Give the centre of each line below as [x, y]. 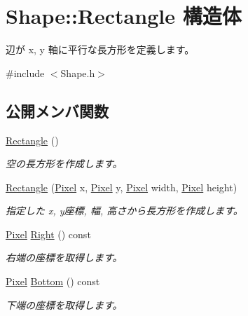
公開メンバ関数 [57, 110]
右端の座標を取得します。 [64, 257]
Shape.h [78, 73]
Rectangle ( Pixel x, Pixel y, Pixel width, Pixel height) [122, 187]
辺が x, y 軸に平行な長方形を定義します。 [100, 49]
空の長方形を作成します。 [64, 164]
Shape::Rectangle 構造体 [124, 16]
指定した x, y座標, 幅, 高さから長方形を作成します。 [124, 211]
